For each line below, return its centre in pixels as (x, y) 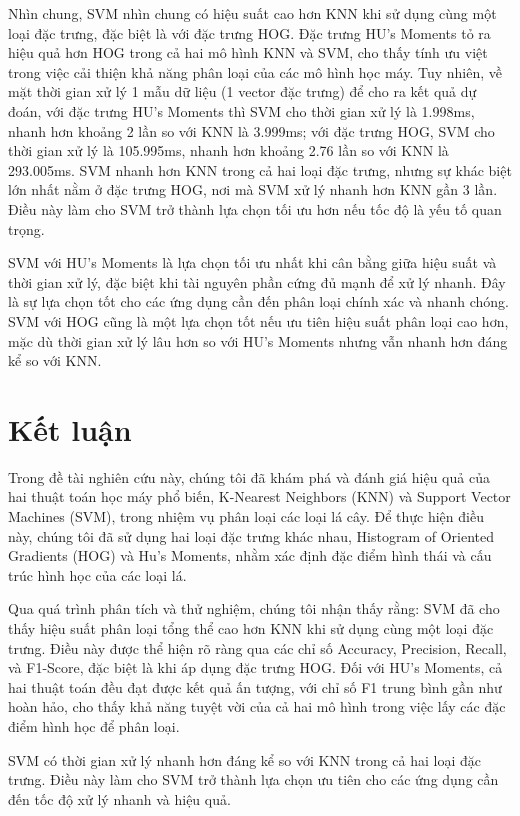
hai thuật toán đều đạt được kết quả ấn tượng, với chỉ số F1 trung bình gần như (255, 686)
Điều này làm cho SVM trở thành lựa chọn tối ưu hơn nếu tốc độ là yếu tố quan (255, 208)
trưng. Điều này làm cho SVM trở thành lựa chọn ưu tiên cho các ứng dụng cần (253, 779)
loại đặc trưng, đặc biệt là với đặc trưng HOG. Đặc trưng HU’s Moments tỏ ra (249, 32)
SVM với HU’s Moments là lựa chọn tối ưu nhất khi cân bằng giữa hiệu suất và (252, 262)
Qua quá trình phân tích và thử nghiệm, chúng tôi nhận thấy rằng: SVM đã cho (254, 608)
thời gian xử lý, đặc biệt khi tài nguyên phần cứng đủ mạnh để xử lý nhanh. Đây (257, 281)
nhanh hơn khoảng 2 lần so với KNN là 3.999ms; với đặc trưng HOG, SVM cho (251, 130)
